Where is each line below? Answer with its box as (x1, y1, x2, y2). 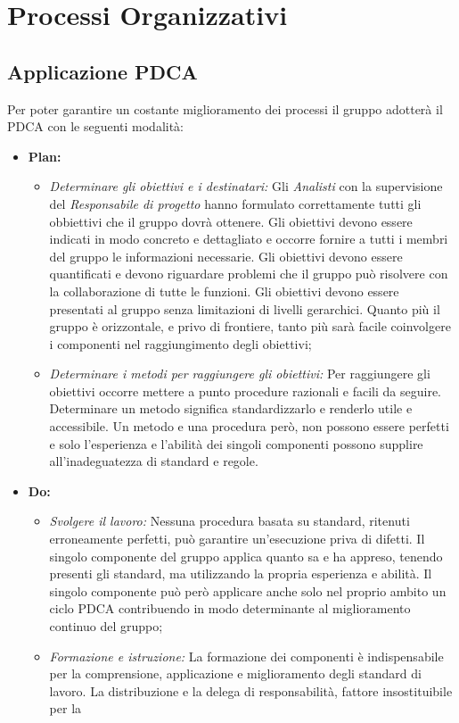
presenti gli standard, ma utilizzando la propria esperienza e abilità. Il (49, 564, 432, 583)
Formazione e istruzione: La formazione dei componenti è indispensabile (49, 646, 444, 665)
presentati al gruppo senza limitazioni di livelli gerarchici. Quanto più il (49, 299, 440, 318)
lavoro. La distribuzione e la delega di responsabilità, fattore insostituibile (49, 681, 453, 700)
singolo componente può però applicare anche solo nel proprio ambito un (49, 581, 447, 600)
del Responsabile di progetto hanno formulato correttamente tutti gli (49, 194, 422, 212)
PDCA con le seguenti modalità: (7, 117, 184, 136)
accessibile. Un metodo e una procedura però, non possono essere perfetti (49, 417, 449, 436)
